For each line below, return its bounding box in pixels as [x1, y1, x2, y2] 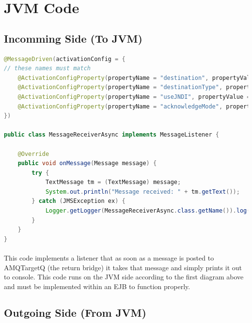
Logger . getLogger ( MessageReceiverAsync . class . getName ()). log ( [45, 207, 251, 215]
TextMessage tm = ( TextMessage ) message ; [45, 179, 181, 186]
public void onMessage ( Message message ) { [17, 160, 157, 167]
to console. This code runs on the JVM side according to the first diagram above [4, 272, 244, 282]
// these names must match [4, 65, 91, 72]
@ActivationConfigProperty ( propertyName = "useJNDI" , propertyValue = [17, 93, 251, 100]
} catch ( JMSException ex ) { [31, 198, 126, 205]
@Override [17, 150, 49, 157]
